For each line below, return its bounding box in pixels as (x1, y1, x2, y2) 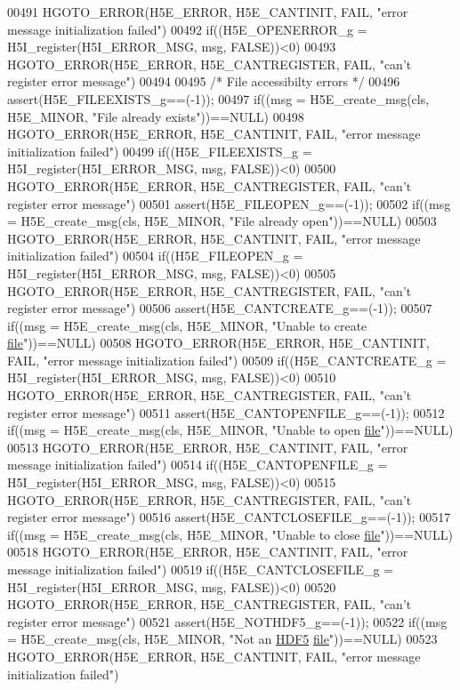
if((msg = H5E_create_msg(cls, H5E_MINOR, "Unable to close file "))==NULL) (7, 525, 454, 543)
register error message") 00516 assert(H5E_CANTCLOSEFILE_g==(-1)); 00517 (7, 508, 451, 526)
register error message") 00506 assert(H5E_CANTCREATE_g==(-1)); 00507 (7, 299, 432, 317)
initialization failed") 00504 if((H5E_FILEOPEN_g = (7, 246, 303, 265)
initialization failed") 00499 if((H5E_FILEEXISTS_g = (7, 141, 312, 160)
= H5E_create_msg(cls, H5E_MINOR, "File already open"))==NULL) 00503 (7, 212, 437, 230)
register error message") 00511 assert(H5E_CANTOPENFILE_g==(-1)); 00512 (7, 403, 445, 421)
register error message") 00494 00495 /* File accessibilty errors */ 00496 (7, 72, 400, 91)
